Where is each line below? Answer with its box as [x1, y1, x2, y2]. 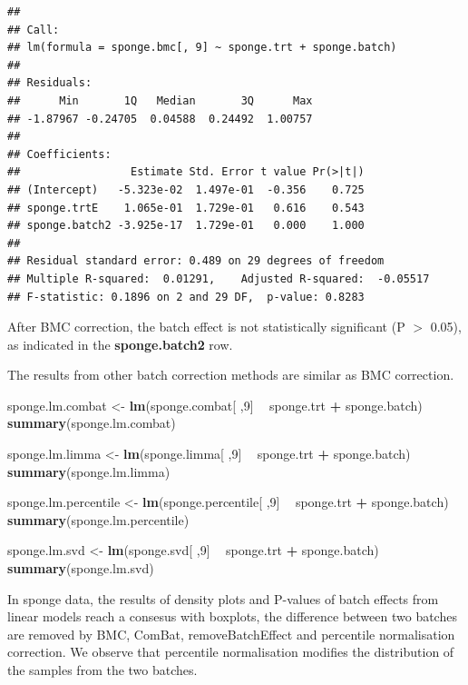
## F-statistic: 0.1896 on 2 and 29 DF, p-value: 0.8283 [7, 290, 365, 303]
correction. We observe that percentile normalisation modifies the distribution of [7, 642, 454, 661]
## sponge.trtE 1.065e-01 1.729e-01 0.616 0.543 [7, 201, 365, 214]
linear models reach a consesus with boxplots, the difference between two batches [7, 607, 457, 626]
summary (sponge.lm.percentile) [7, 510, 190, 529]
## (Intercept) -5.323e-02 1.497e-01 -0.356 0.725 [7, 183, 365, 196]
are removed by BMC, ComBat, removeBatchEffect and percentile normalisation [7, 624, 455, 643]
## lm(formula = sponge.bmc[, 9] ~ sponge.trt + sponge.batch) [7, 41, 397, 55]
